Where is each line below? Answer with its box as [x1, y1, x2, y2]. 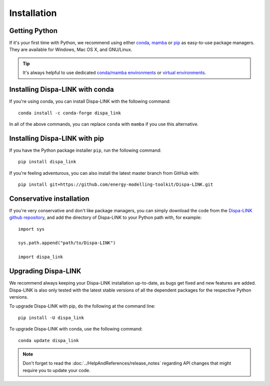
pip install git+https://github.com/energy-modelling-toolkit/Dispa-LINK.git [18, 182, 213, 187]
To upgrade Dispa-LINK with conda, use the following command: [9, 326, 142, 332]
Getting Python [9, 26, 57, 35]
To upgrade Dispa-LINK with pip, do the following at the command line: [9, 303, 155, 309]
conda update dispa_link [18, 338, 79, 343]
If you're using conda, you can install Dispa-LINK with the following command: [9, 98, 171, 104]
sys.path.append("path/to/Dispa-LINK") [18, 240, 116, 246]
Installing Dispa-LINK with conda [9, 85, 114, 94]
